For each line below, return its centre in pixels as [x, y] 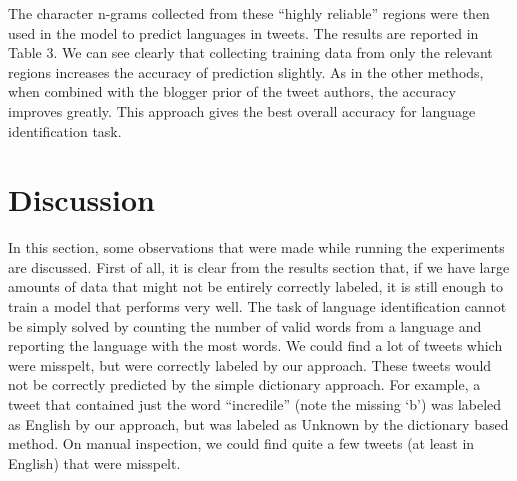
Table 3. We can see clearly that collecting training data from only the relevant [250, 52]
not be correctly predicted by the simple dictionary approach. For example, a [244, 384]
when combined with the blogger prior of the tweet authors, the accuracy [232, 91]
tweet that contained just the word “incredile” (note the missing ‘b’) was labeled [255, 404]
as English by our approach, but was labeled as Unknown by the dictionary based [258, 423]
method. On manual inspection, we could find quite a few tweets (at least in [241, 443]
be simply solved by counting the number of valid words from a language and [245, 325]
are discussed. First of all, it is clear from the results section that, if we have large [259, 266]
